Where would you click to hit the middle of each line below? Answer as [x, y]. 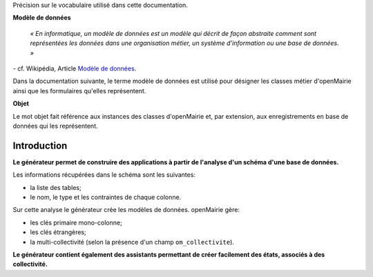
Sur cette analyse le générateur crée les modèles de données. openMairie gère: [126, 210]
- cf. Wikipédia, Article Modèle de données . [75, 68]
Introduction [40, 145]
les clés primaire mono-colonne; [76, 222]
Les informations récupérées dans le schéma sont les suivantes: [104, 175]
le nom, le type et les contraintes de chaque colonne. [106, 197]
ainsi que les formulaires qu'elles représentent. [79, 90]
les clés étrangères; [58, 232]
